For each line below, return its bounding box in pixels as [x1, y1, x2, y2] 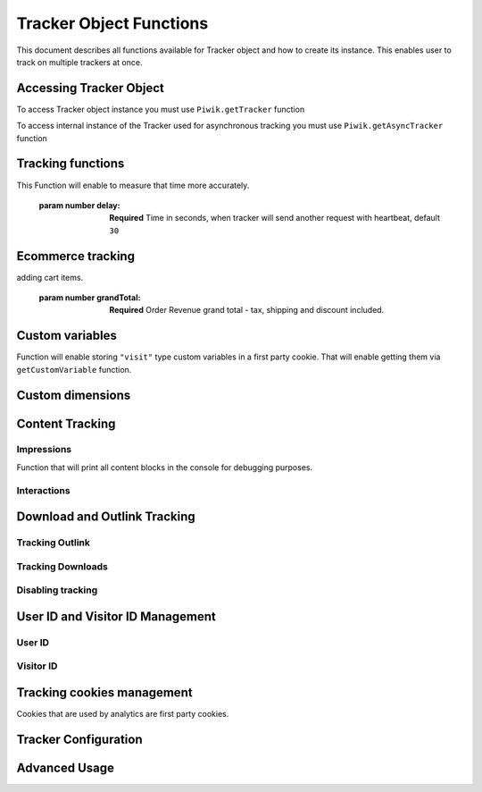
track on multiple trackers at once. [16, 56, 143, 67]
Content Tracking [16, 416, 116, 431]
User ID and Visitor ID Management [16, 609, 216, 624]
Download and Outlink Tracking [16, 510, 195, 525]
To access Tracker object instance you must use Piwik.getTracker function [16, 104, 305, 114]
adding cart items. [16, 272, 84, 282]
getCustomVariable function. [16, 364, 132, 375]
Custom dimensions [16, 387, 131, 402]
